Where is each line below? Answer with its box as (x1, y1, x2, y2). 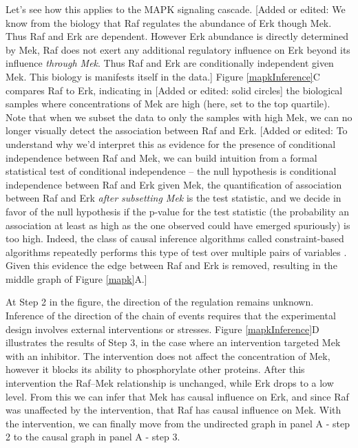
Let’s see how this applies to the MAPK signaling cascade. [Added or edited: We (6, 2, 346, 16)
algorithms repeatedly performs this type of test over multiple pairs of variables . (6, 244, 347, 259)
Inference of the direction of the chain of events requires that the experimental (6, 308, 336, 323)
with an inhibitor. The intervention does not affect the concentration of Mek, (6, 348, 330, 363)
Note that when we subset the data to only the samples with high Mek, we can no (6, 109, 352, 124)
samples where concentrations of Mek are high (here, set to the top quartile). (6, 96, 330, 111)
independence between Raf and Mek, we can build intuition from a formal (6, 150, 317, 164)
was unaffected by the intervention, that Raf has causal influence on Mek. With (6, 403, 341, 417)
